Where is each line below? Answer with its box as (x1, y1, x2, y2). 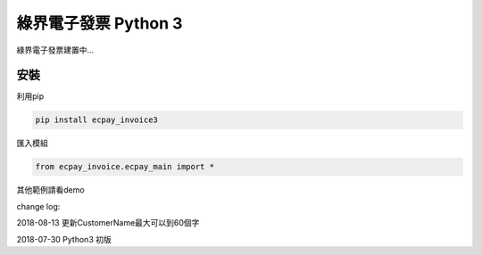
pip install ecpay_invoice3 (35, 115, 158, 125)
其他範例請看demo (16, 185, 85, 195)
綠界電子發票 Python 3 (16, 13, 183, 33)
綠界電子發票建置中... (16, 45, 95, 55)
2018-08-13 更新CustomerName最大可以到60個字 (16, 218, 200, 228)
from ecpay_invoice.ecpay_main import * (35, 161, 214, 172)
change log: (16, 201, 61, 211)
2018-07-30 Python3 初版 (16, 234, 112, 244)
